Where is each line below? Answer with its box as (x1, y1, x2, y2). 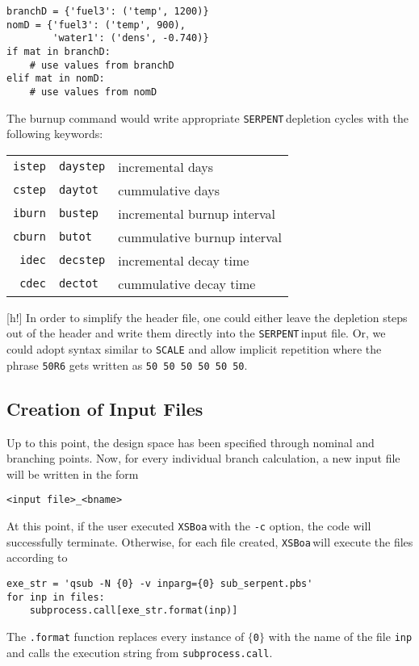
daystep (58, 160, 106, 174)
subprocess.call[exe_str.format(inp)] (29, 605, 238, 617)
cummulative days (118, 180, 220, 199)
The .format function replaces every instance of (6, 627, 245, 644)
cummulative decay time (118, 274, 256, 293)
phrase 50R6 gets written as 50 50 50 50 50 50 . (6, 356, 248, 373)
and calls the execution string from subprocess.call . (6, 643, 273, 660)
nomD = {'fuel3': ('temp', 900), (6, 19, 186, 31)
